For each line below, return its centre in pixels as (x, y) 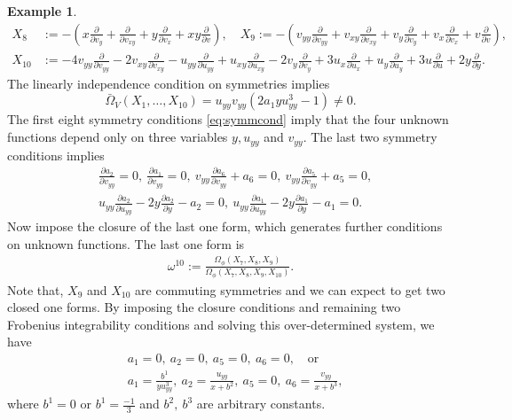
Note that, (35, 289)
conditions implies (56, 155)
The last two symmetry (374, 137)
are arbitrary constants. (261, 404)
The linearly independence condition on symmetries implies (169, 83)
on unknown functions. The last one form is (126, 243)
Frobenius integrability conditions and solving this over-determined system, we (221, 324)
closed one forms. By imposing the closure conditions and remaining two (204, 307)
